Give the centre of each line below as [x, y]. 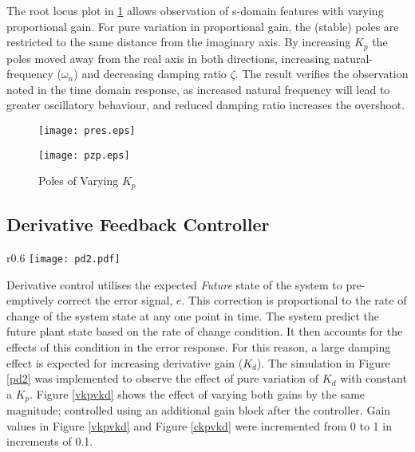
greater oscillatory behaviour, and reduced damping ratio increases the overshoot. [206, 105]
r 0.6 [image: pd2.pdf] [63, 257]
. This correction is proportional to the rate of [294, 300]
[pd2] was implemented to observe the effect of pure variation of [163, 378]
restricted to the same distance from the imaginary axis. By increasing [179, 42]
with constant [373, 378]
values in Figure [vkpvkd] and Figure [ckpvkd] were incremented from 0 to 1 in [199, 425]
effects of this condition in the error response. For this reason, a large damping [199, 347]
